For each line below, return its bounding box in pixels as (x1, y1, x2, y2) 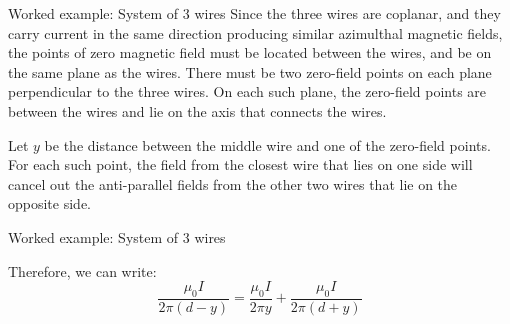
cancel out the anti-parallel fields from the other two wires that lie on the (8, 173, 458, 194)
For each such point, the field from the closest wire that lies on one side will (8, 154, 473, 175)
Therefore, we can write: (8, 260, 157, 281)
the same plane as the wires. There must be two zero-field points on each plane (8, 61, 492, 82)
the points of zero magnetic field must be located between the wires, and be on (8, 42, 492, 63)
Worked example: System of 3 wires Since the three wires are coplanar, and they (8, 3, 501, 23)
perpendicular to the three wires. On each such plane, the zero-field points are (8, 81, 487, 102)
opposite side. (8, 193, 91, 214)
